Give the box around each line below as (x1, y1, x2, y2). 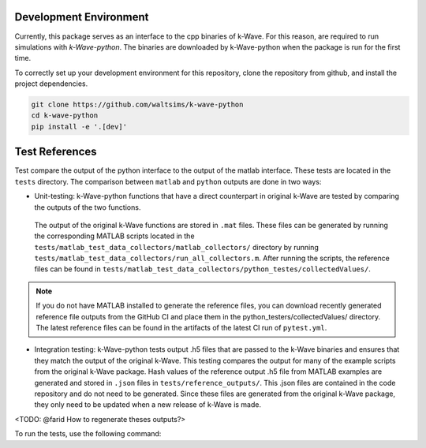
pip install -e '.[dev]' (31, 122, 128, 131)
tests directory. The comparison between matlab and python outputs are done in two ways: (14, 177, 322, 186)
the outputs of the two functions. (34, 202, 141, 212)
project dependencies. (14, 79, 88, 88)
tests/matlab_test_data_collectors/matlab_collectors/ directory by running (34, 242, 319, 252)
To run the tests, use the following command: (14, 429, 162, 439)
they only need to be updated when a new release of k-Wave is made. (34, 400, 262, 409)
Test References (14, 145, 98, 159)
